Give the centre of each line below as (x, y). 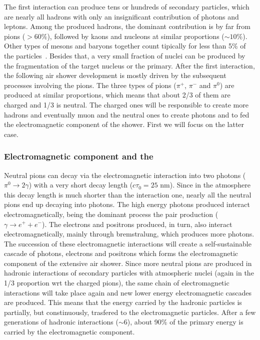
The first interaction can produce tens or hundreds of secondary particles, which (127, 6)
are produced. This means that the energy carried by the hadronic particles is (123, 302)
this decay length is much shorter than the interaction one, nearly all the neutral (128, 194)
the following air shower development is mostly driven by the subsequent (115, 75)
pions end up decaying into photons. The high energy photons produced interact (127, 204)
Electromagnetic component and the (79, 156)
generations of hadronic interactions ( (61, 322)
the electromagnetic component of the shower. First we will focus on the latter (124, 124)
